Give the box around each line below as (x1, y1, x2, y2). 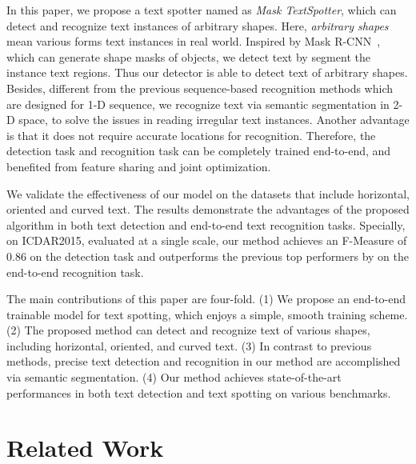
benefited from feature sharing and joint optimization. (6, 158, 271, 174)
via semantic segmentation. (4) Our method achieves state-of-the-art (6, 369, 342, 386)
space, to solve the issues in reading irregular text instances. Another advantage (18, 111, 410, 128)
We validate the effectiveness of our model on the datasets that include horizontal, (6, 185, 410, 202)
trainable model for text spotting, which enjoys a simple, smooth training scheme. (6, 306, 408, 322)
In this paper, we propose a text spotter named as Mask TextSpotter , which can (6, 2, 397, 18)
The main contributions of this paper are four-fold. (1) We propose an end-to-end (6, 290, 406, 307)
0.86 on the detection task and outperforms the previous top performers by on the (6, 247, 410, 264)
